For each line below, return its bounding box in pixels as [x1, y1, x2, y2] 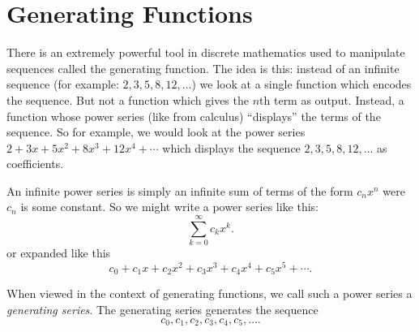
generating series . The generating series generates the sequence [6, 300, 319, 317]
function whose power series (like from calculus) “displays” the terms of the [6, 107, 381, 124]
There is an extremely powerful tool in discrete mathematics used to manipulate [6, 44, 405, 61]
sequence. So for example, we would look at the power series [6, 123, 306, 140]
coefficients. [6, 155, 64, 172]
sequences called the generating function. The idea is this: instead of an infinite [6, 59, 400, 76]
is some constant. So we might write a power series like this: [20, 198, 319, 215]
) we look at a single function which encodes [191, 75, 412, 93]
